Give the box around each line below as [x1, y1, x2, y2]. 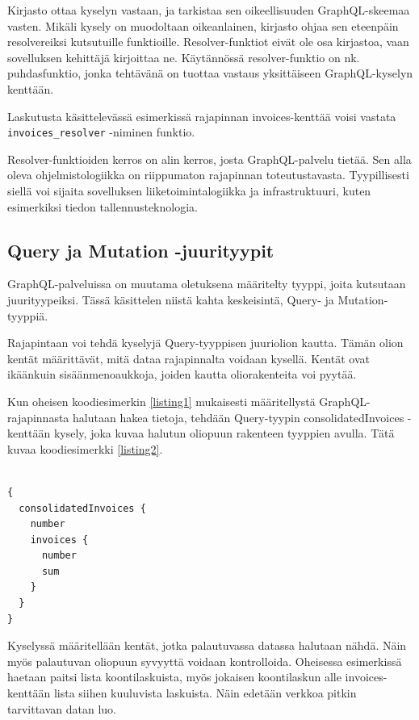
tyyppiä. [7, 307, 48, 324]
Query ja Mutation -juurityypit [7, 237, 274, 262]
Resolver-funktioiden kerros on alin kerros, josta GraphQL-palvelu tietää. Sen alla [7, 150, 412, 167]
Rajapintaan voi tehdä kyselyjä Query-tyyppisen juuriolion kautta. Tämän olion [7, 334, 404, 351]
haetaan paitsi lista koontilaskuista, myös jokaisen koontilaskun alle [7, 668, 341, 685]
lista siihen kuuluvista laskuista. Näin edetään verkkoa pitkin [53, 684, 357, 701]
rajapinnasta [7, 408, 69, 425]
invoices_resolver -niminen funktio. [7, 123, 195, 140]
